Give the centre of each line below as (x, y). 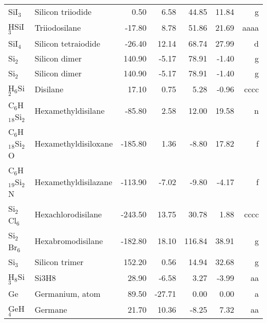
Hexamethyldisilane (70, 111)
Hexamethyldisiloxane (74, 143)
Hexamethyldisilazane (73, 181)
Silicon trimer (59, 261)
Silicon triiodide (63, 12)
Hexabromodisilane (69, 241)
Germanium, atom (68, 293)
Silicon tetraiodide (68, 43)
